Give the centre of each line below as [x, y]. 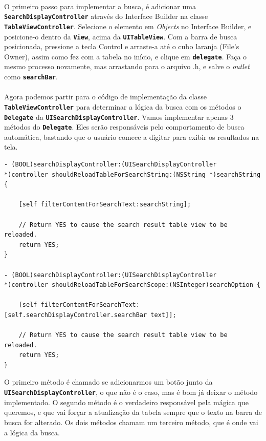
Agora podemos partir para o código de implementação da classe [105, 97]
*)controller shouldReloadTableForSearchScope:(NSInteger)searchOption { [132, 285]
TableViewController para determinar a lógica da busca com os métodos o [123, 106]
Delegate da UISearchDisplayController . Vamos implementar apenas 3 [119, 117]
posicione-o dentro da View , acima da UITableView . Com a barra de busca [121, 36]
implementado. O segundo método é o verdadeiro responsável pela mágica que [126, 402]
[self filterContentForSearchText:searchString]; [105, 205]
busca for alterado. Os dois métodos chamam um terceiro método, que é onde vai [131, 422]
